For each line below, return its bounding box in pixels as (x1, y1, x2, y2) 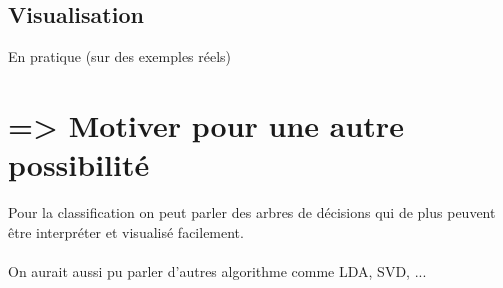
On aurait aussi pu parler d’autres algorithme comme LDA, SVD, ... (8, 260, 427, 281)
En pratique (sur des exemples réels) (8, 46, 232, 67)
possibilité (8, 144, 150, 185)
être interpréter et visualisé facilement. (8, 221, 244, 242)
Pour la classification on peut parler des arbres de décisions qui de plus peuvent (8, 202, 496, 223)
